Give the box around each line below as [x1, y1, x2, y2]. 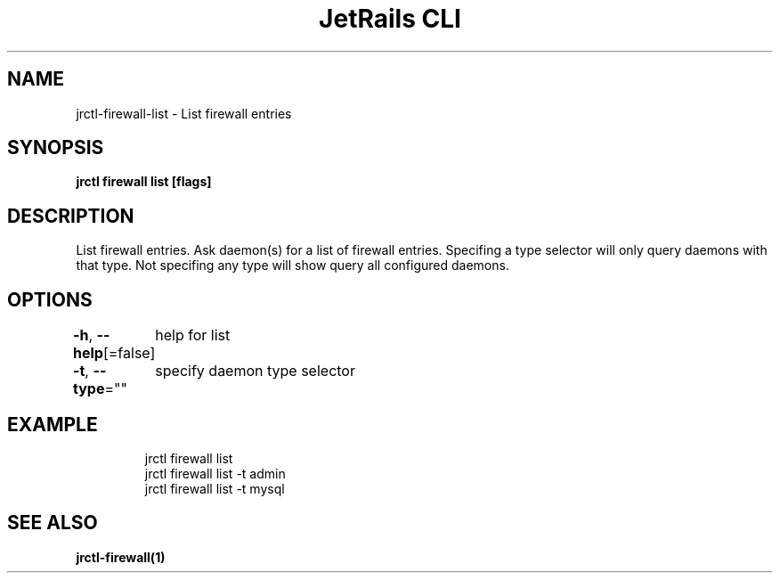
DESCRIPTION [7, 204, 134, 227]
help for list [155, 326, 231, 345]
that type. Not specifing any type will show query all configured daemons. [76, 257, 509, 274]
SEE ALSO [7, 511, 98, 535]
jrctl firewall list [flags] [76, 174, 212, 190]
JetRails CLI [319, 4, 461, 34]
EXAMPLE [7, 413, 98, 436]
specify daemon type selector [155, 362, 355, 380]
